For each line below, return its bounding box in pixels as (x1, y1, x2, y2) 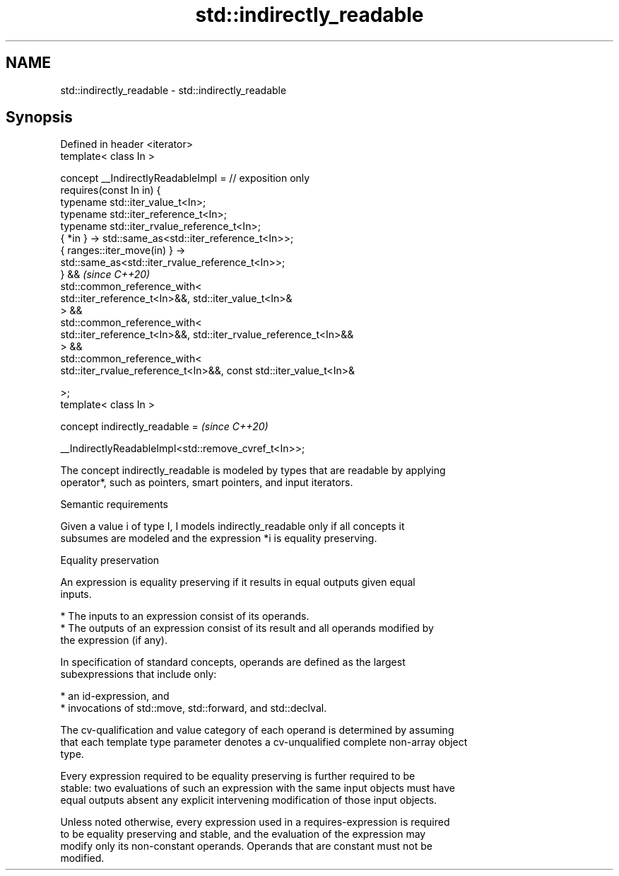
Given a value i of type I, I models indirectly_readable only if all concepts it (60, 520, 405, 533)
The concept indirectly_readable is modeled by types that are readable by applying (60, 464, 446, 477)
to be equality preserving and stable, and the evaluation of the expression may (60, 828, 426, 841)
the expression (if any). (60, 634, 167, 647)
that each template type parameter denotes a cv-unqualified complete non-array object (60, 736, 468, 749)
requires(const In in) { (60, 184, 161, 197)
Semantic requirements (60, 498, 169, 511)
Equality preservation (60, 554, 160, 567)
